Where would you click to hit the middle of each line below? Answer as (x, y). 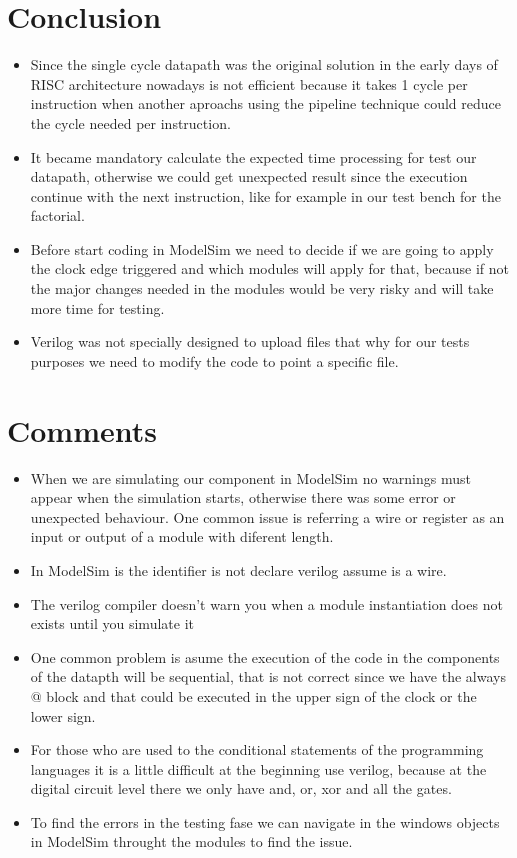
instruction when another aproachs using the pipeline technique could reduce (265, 103)
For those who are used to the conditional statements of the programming (257, 749)
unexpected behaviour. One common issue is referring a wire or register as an (267, 516)
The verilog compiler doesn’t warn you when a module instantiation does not (266, 603)
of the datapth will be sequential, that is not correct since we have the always (268, 676)
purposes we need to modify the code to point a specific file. (214, 360)
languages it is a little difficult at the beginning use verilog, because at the (258, 768)
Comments (82, 429)
